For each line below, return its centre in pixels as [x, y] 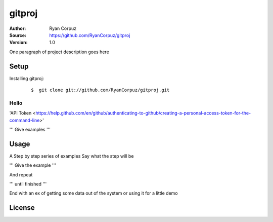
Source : [18, 35]
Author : [18, 28]
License [22, 208]
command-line [25, 120]
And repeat [21, 174]
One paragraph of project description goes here [59, 52]
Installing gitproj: [27, 78]
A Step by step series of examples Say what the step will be [72, 156]
